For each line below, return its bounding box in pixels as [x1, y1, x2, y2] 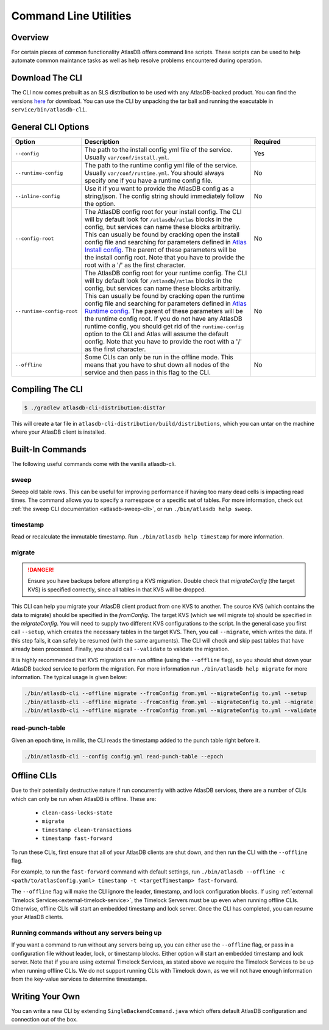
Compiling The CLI [11, 384, 83, 395]
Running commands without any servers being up [11, 929, 162, 937]
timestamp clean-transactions [41, 826, 132, 833]
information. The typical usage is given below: [11, 674, 127, 681]
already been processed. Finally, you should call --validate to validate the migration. [11, 646, 230, 653]
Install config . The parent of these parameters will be [84, 245, 237, 254]
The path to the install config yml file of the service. [84, 146, 233, 154]
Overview [11, 32, 49, 43]
